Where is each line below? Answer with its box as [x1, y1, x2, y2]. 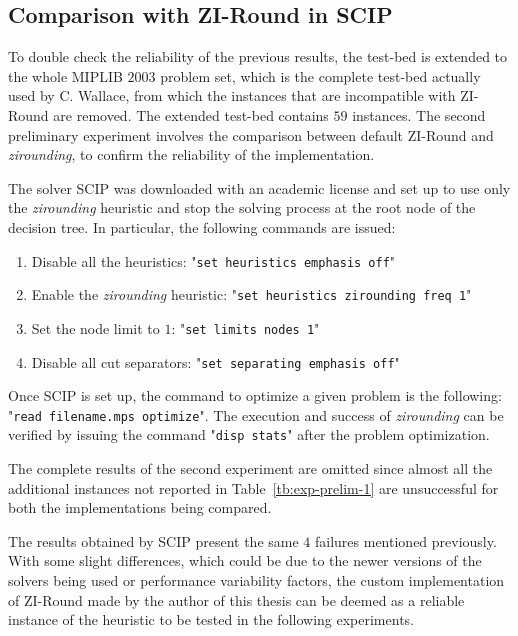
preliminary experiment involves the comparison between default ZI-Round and [8, 124, 494, 145]
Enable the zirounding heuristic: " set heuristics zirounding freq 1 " [31, 284, 472, 305]
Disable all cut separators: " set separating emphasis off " [31, 351, 400, 372]
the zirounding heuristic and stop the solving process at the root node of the [8, 197, 476, 218]
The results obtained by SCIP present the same [8, 530, 299, 551]
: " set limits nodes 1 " [171, 317, 320, 338]
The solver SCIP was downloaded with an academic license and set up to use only [8, 177, 511, 198]
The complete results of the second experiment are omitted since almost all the [8, 458, 493, 479]
